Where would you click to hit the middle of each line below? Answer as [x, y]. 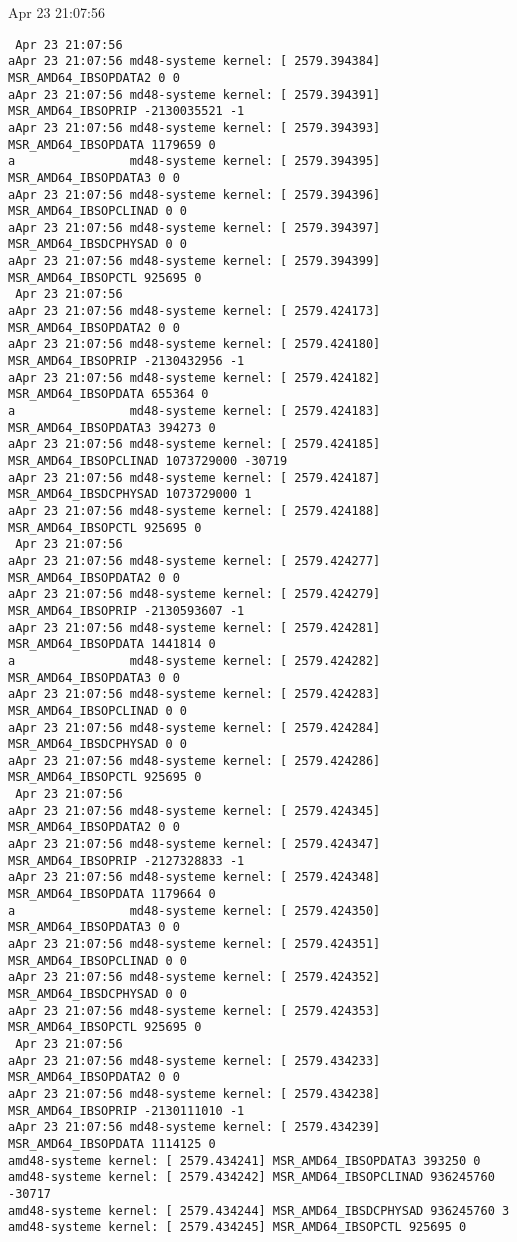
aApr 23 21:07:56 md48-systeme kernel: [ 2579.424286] [194, 760]
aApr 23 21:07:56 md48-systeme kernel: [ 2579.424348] [194, 877]
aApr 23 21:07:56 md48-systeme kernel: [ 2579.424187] [194, 477]
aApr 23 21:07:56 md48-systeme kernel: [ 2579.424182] [194, 377]
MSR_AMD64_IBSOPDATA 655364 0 [108, 394]
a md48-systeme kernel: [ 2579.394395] [194, 161]
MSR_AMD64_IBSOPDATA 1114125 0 [112, 1143]
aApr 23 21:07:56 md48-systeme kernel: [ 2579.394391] [194, 94]
